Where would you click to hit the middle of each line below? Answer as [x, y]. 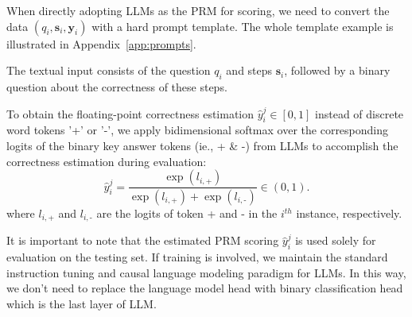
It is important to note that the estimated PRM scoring [143, 240]
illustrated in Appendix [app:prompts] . [101, 43]
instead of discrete [360, 113]
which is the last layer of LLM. [82, 304]
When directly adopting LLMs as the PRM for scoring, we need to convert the [198, 10]
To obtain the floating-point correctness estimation [130, 113]
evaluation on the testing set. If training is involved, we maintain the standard [197, 257]
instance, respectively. [349, 213]
